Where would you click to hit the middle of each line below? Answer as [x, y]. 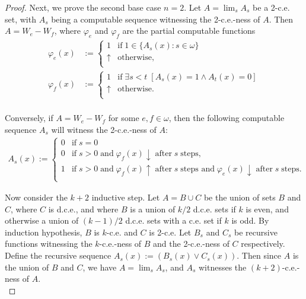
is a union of [153, 209]
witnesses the [222, 267]
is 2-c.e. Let [170, 232]
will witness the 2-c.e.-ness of [104, 129]
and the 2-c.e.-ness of [191, 244]
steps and [197, 169]
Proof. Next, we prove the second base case [83, 7]
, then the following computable [227, 118]
